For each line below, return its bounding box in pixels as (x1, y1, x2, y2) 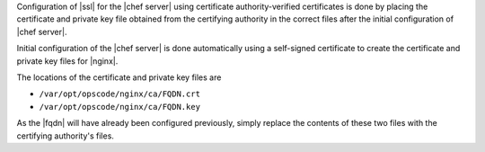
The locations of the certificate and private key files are (16, 72, 222, 83)
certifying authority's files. (16, 130, 114, 141)
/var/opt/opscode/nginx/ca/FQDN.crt (39, 89, 201, 99)
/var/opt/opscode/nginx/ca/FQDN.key (39, 102, 201, 112)
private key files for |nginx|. (16, 55, 119, 67)
